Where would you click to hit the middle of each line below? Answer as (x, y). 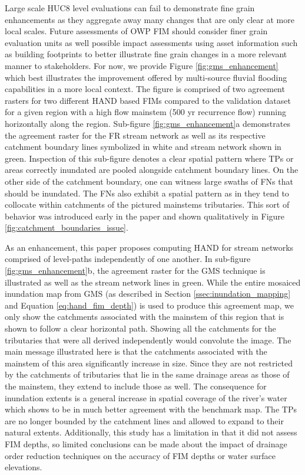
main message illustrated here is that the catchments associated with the (136, 351)
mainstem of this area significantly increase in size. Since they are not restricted (149, 363)
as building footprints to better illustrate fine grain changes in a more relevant (146, 54)
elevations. (24, 467)
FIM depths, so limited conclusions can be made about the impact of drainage (146, 443)
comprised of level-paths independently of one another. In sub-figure (128, 259)
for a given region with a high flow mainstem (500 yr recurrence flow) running (145, 112)
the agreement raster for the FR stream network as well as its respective (135, 135)
